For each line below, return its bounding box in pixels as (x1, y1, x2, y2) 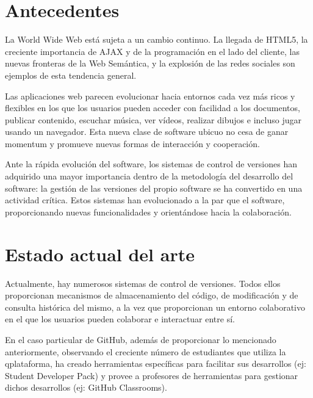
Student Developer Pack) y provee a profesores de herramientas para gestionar (5, 369, 298, 382)
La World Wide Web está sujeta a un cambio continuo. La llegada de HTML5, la (5, 33, 308, 46)
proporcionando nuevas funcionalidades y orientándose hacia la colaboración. (5, 205, 292, 218)
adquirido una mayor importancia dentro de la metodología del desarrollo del (5, 170, 293, 183)
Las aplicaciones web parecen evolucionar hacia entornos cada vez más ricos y (5, 89, 295, 102)
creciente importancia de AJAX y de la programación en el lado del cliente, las (5, 45, 300, 57)
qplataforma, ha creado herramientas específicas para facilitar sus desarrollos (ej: (5, 357, 306, 370)
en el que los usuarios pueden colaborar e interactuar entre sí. (5, 313, 235, 325)
